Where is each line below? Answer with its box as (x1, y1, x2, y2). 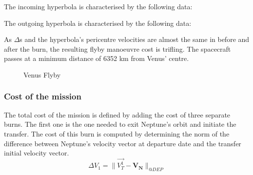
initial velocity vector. (4, 148, 69, 158)
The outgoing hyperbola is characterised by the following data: (4, 18, 192, 28)
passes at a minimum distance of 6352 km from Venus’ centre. (4, 53, 189, 63)
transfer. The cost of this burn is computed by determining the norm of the (4, 128, 230, 138)
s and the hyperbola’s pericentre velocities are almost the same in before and (19, 34, 250, 44)
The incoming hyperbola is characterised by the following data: (4, 1, 193, 11)
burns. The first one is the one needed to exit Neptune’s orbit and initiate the (4, 119, 236, 129)
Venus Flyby (23, 69, 61, 79)
